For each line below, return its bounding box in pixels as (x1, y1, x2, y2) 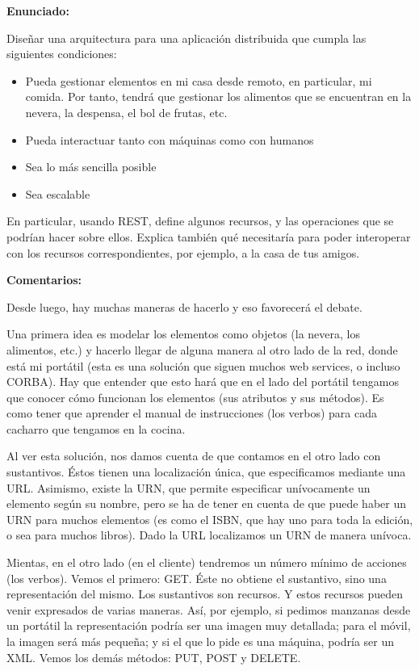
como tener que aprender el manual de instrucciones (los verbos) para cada (6, 405, 378, 421)
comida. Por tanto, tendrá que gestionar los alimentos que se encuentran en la (25, 88, 412, 105)
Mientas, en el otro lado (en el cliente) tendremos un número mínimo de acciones (6, 554, 407, 571)
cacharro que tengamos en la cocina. (6, 420, 186, 437)
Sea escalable (25, 185, 90, 202)
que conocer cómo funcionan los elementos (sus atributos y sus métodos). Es (6, 388, 384, 405)
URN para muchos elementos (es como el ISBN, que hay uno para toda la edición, (6, 510, 413, 527)
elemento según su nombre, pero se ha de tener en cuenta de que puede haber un (6, 495, 407, 512)
